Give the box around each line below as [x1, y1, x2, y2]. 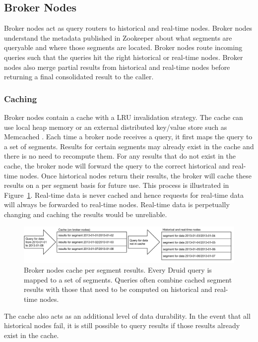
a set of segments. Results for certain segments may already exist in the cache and [4, 141, 254, 151]
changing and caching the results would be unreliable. [4, 209, 167, 219]
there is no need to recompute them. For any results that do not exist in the [4, 151, 236, 161]
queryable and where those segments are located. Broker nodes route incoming [4, 42, 243, 53]
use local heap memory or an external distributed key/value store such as [4, 121, 227, 132]
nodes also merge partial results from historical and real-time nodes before [4, 61, 230, 72]
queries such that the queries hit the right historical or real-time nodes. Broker [4, 52, 243, 62]
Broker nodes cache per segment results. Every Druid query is [24, 265, 212, 275]
